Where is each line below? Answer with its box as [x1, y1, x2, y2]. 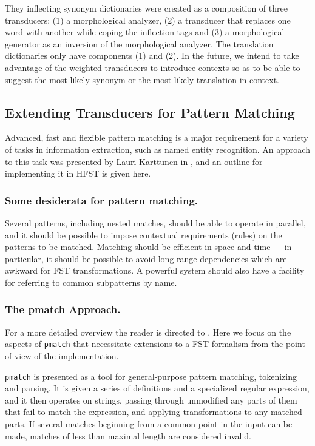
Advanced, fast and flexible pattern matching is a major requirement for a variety [5, 131, 308, 144]
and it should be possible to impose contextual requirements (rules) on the [5, 228, 282, 241]
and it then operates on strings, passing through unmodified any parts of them [5, 393, 297, 406]
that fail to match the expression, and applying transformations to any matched [5, 405, 302, 418]
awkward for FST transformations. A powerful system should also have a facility [5, 264, 305, 277]
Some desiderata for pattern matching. [5, 192, 198, 208]
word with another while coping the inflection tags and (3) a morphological [5, 25, 285, 38]
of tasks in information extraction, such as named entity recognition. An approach [5, 143, 310, 155]
